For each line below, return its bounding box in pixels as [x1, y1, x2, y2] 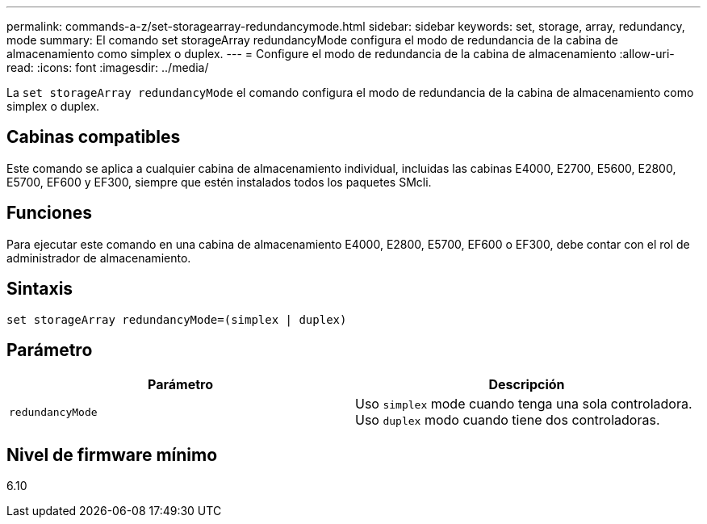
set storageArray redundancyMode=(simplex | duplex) [6, 312, 347, 326]
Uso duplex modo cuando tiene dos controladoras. [355, 412, 660, 429]
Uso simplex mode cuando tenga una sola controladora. [355, 396, 692, 413]
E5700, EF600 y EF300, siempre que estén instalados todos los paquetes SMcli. [6, 174, 432, 189]
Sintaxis [6, 279, 73, 300]
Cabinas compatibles [6, 127, 181, 148]
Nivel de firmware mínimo [6, 444, 218, 465]
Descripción [488, 376, 565, 393]
